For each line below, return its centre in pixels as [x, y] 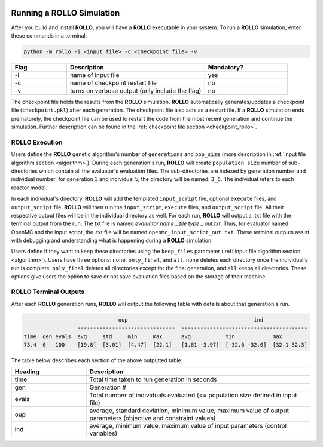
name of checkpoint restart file [113, 82]
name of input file [95, 75]
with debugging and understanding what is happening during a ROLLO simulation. [112, 241]
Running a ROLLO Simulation [65, 13]
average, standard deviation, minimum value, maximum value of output [189, 411]
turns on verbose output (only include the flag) [135, 91]
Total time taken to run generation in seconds [153, 379]
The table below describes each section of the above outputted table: [97, 360]
